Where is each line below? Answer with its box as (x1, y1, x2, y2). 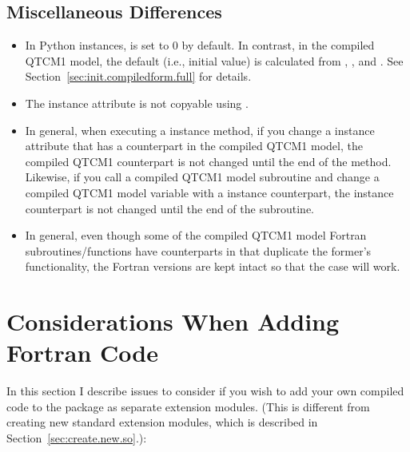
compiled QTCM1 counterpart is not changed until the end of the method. (25, 153, 392, 169)
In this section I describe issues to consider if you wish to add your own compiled (6, 383, 404, 399)
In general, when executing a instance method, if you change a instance (25, 121, 375, 138)
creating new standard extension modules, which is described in (6, 414, 318, 430)
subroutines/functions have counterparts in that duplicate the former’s (25, 242, 372, 259)
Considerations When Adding (6, 305, 340, 338)
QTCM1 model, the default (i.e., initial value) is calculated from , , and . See (25, 52, 404, 69)
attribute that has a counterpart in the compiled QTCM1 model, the (25, 137, 363, 154)
